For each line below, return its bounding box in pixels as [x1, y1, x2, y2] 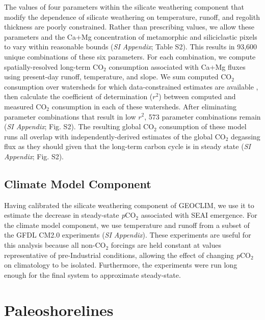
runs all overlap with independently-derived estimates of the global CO [4, 131, 226, 141]
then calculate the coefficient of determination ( [4, 91, 153, 102]
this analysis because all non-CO [4, 240, 106, 250]
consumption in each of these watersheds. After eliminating [51, 101, 237, 111]
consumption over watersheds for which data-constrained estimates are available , [4, 81, 258, 92]
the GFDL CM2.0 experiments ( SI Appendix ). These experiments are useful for [4, 229, 251, 240]
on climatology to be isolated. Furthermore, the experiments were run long [4, 259, 237, 270]
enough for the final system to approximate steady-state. [4, 269, 181, 280]
